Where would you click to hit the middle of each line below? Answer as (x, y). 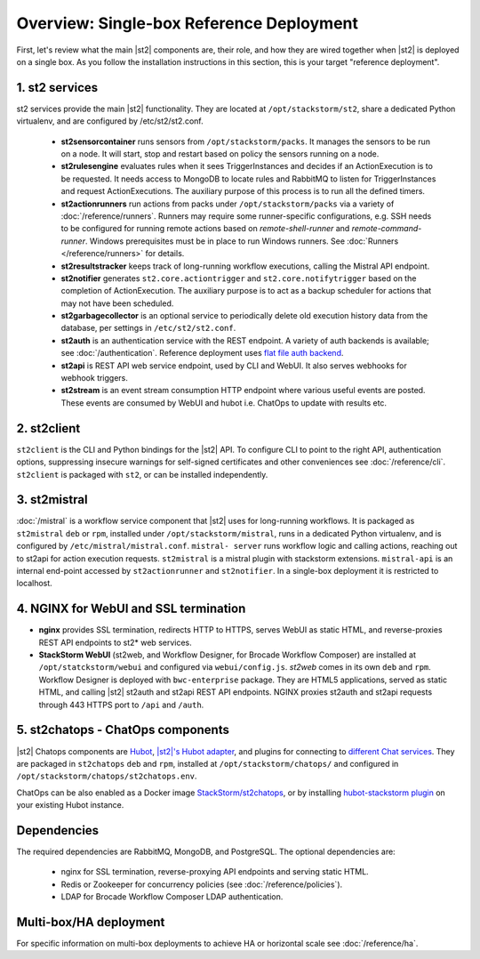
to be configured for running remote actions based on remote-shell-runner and (205, 229)
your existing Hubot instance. (70, 805)
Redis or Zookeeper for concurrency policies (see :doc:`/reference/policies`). (202, 884)
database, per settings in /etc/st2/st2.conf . (148, 328)
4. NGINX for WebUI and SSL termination (131, 609)
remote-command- (387, 229)
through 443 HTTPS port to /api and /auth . (121, 705)
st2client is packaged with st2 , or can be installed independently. (142, 474)
